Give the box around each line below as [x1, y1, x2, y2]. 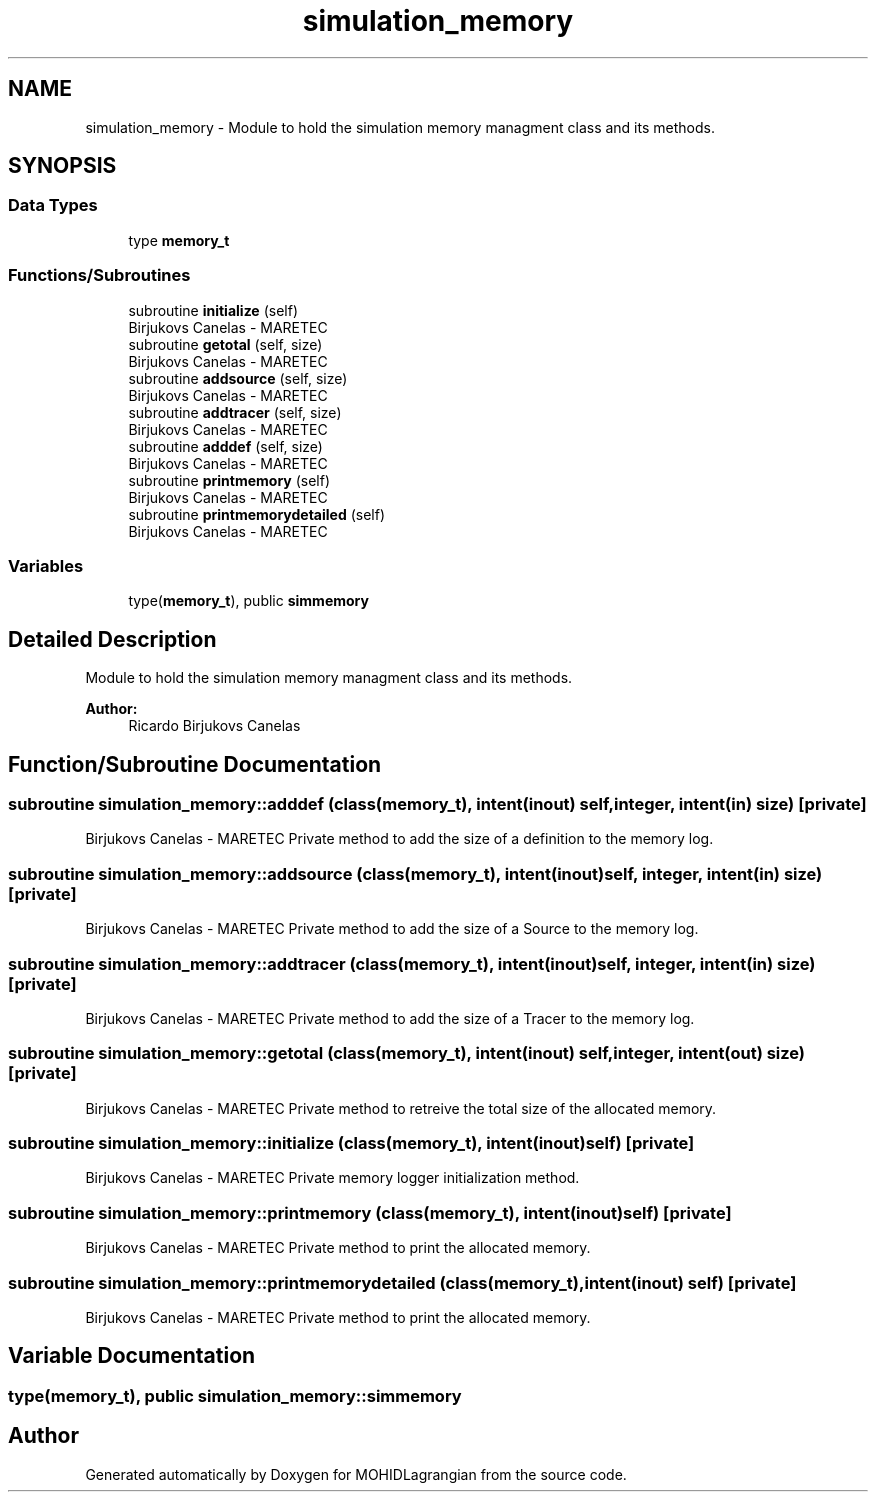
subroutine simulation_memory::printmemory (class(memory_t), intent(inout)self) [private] [8, 1202, 732, 1223]
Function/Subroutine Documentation [8, 751, 382, 777]
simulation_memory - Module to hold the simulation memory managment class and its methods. [85, 118, 715, 136]
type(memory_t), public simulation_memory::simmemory [8, 1385, 462, 1406]
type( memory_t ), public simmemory [128, 592, 369, 610]
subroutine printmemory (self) [128, 471, 331, 489]
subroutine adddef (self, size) [128, 437, 323, 455]
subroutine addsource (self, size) [128, 369, 348, 387]
